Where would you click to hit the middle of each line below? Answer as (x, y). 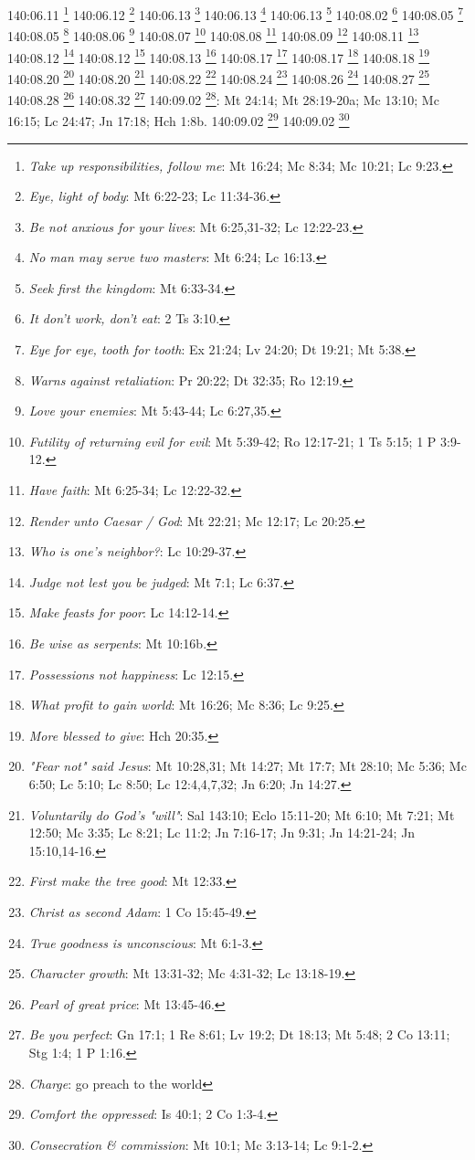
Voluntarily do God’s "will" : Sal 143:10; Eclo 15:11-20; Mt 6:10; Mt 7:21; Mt (242, 814)
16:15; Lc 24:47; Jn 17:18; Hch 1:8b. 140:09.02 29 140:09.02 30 (179, 119)
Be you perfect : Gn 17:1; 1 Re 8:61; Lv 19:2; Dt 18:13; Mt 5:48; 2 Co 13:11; (239, 1034)
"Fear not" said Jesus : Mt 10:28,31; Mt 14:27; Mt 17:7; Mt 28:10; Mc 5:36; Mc (248, 766)
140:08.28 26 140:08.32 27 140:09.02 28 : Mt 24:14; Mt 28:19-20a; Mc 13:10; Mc (223, 98)
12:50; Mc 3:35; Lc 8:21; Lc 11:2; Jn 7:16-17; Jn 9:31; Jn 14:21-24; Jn (222, 833)
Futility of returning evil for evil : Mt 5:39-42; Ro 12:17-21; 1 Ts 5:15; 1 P (232, 441)
